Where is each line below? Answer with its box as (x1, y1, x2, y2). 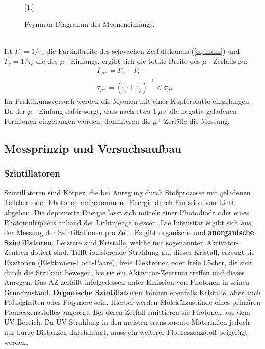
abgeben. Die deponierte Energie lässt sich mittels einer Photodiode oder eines (4, 207, 249, 217)
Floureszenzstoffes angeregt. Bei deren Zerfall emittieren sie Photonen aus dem (4, 306, 250, 317)
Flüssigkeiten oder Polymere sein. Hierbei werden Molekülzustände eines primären (4, 297, 261, 307)
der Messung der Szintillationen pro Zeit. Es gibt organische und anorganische (4, 227, 254, 238)
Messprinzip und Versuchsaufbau (4, 140, 182, 156)
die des (36, 55, 58, 66)
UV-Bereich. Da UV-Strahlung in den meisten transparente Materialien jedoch (4, 316, 250, 327)
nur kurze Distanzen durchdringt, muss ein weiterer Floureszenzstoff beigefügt (4, 327, 248, 337)
